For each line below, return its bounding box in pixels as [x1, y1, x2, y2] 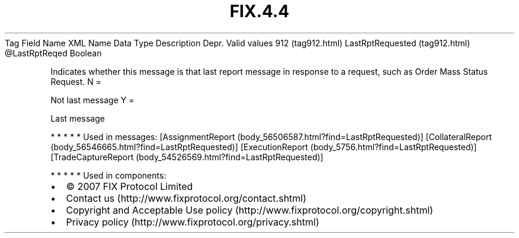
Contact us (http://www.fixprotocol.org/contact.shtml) [66, 192, 307, 204]
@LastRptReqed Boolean [5, 47, 102, 58]
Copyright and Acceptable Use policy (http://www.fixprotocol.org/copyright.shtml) [66, 204, 434, 216]
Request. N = [50, 76, 102, 87]
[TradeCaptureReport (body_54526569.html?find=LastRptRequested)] [50, 151, 323, 162]
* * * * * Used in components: [50, 170, 166, 180]
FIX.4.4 [229, 1, 290, 21]
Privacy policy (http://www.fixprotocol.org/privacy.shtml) [66, 215, 319, 228]
